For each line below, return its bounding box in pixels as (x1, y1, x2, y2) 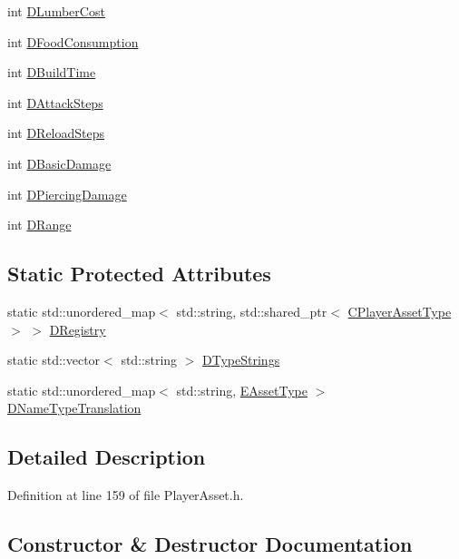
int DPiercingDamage (7, 184, 127, 203)
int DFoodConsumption (7, 32, 139, 51)
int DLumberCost (7, 2, 105, 20)
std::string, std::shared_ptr (176, 301, 327, 320)
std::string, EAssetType (176, 380, 308, 399)
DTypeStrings (202, 350, 280, 369)
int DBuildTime (7, 63, 96, 82)
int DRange (7, 215, 72, 234)
